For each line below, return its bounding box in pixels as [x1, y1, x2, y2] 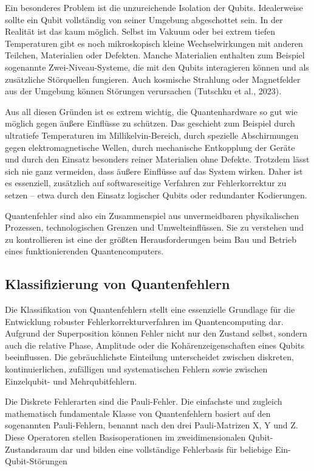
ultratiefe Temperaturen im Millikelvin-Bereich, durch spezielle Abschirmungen [5, 128, 299, 141]
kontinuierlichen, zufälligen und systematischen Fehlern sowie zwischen [5, 363, 268, 375]
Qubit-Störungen [5, 455, 67, 467]
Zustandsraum [5, 442, 58, 455]
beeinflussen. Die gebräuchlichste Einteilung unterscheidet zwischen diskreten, [5, 351, 294, 363]
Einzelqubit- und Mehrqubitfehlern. [5, 374, 137, 387]
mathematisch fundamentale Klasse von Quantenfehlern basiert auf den [5, 406, 271, 419]
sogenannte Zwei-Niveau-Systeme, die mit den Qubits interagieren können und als [5, 60, 309, 73]
